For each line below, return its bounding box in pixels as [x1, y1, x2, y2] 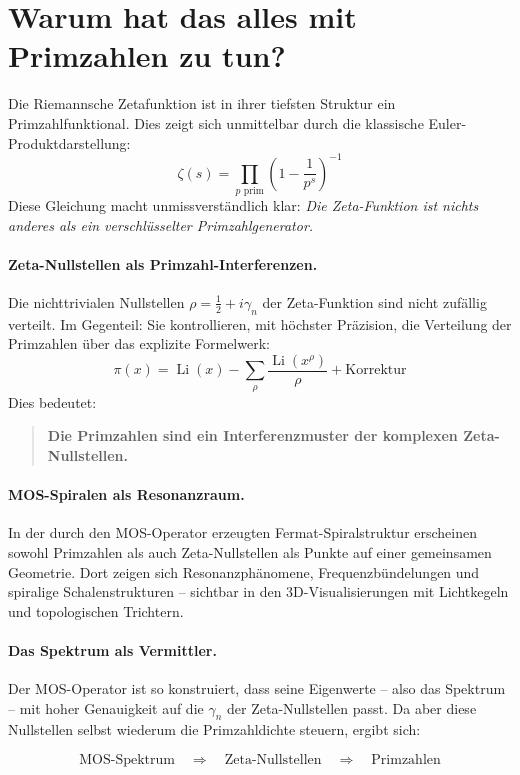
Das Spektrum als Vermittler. [8, 639, 217, 660]
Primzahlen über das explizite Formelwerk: [8, 333, 270, 354]
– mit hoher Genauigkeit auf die [8, 697, 204, 718]
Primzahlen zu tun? [8, 35, 286, 76]
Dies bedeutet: [8, 391, 97, 412]
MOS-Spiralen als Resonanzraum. [8, 484, 245, 505]
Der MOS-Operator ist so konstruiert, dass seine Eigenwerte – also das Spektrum [8, 678, 506, 699]
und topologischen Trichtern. [8, 600, 184, 621]
